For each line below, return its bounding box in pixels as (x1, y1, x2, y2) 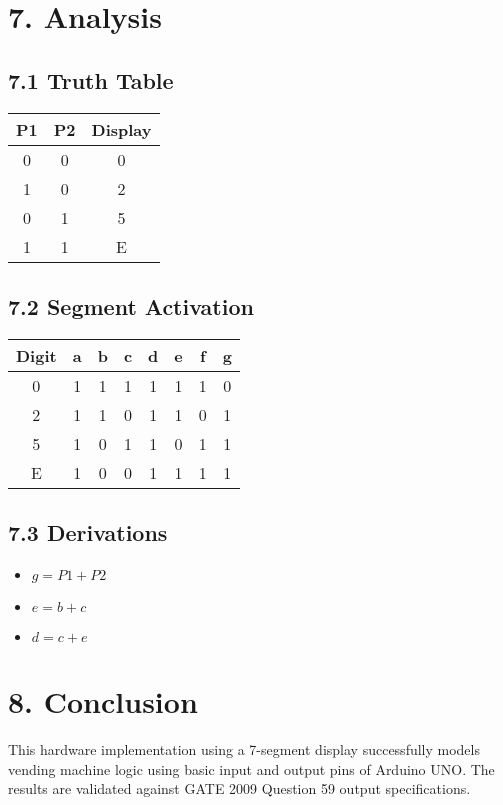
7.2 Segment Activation (8, 290, 254, 321)
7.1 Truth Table (8, 64, 174, 95)
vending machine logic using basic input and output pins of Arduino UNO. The (8, 758, 495, 779)
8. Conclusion (8, 681, 198, 722)
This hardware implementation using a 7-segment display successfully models (8, 739, 480, 760)
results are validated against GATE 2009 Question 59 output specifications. (8, 778, 471, 799)
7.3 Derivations (8, 517, 168, 548)
